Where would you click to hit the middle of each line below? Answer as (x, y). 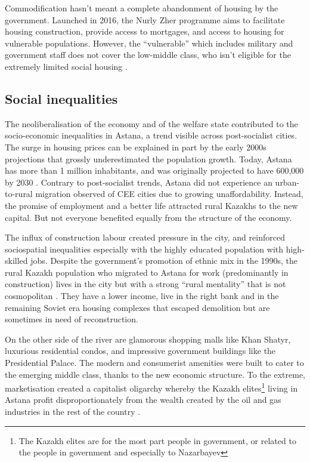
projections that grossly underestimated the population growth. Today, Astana (148, 158)
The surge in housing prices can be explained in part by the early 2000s (136, 147)
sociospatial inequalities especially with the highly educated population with (144, 249)
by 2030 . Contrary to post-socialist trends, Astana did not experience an (139, 182)
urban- (287, 182)
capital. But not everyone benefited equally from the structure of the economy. (148, 217)
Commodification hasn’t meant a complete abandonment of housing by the (142, 8)
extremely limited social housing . (66, 66)
